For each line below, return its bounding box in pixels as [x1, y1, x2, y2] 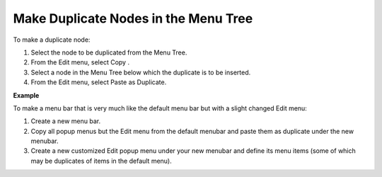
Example [13, 91, 40, 99]
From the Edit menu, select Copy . [30, 58, 130, 67]
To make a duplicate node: [13, 35, 91, 44]
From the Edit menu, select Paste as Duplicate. [30, 78, 167, 86]
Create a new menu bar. [30, 117, 101, 125]
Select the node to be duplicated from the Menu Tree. [30, 48, 187, 57]
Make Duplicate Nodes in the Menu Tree [13, 11, 253, 26]
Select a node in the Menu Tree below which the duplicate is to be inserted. [30, 68, 251, 76]
